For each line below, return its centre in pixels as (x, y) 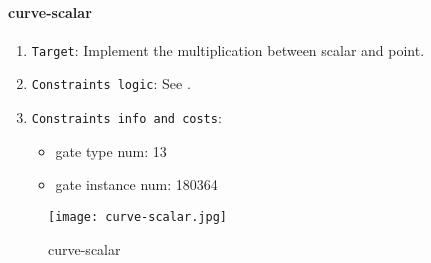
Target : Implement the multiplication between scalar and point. (228, 49)
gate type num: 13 (111, 150)
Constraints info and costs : (126, 117)
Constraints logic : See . (111, 83)
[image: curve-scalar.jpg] (137, 216)
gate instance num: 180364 (136, 184)
